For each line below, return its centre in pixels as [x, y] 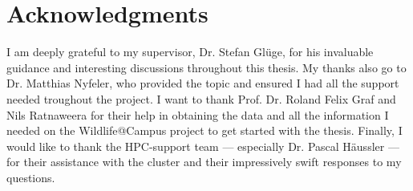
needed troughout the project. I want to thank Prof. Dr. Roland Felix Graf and [201, 98]
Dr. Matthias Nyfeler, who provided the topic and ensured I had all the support [203, 83]
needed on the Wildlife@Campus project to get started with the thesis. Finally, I [204, 130]
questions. [31, 177]
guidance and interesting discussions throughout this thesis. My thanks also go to [206, 67]
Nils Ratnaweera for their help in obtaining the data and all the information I [198, 114]
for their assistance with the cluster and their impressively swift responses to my [204, 162]
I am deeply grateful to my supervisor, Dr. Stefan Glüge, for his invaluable [190, 52]
